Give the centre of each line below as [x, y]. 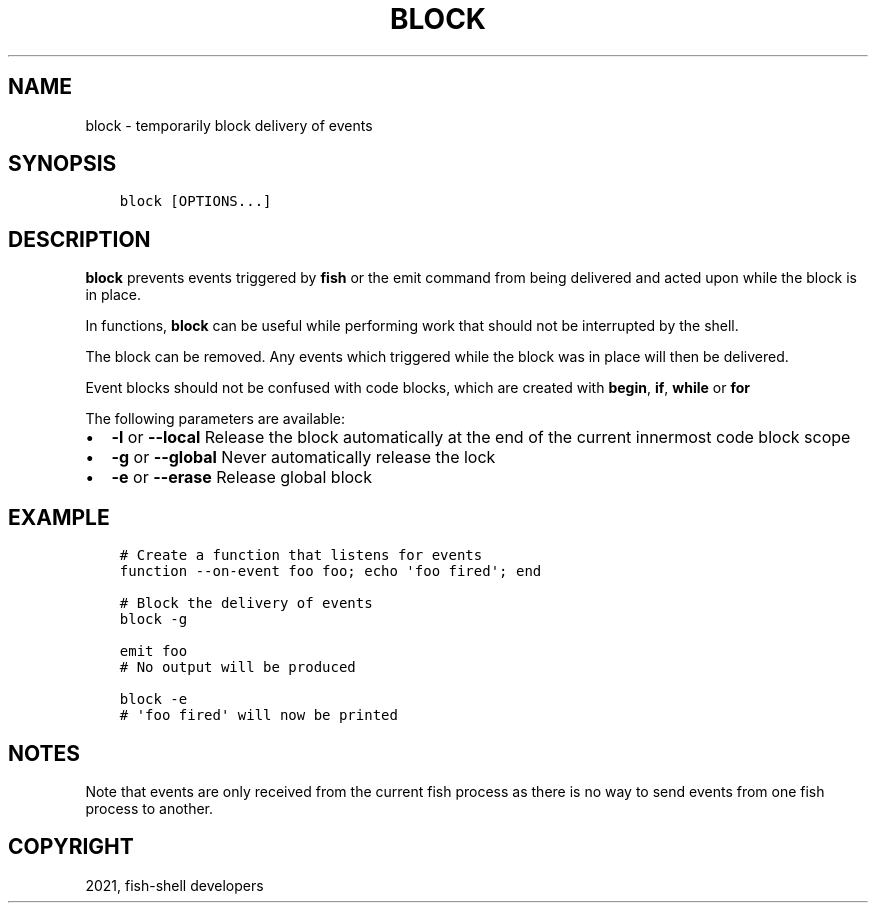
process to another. [149, 808]
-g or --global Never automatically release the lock [303, 457]
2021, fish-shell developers [174, 885]
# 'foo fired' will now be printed [258, 715]
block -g [153, 619]
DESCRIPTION [79, 239]
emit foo [153, 651]
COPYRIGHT [71, 847]
